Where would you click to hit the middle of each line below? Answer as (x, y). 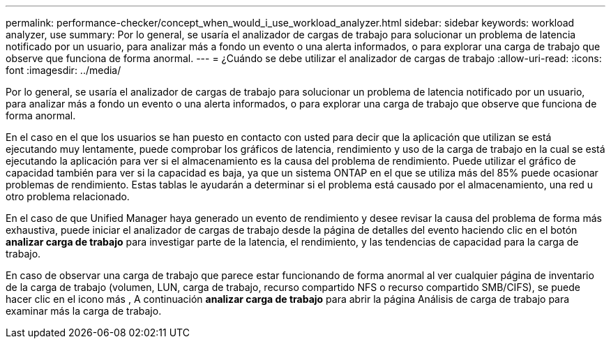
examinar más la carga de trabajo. (84, 311)
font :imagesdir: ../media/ (63, 70)
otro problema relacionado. (68, 196)
